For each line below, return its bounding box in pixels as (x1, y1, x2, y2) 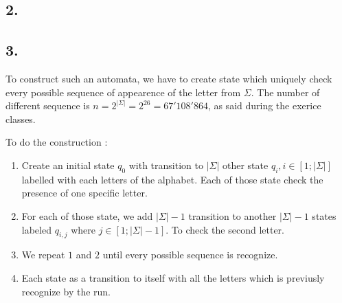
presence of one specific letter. (21, 186, 148, 200)
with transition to (128, 157, 203, 172)
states (312, 208, 337, 223)
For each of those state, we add (21, 208, 153, 223)
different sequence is (5, 98, 90, 113)
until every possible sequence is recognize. (102, 247, 278, 262)
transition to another (188, 208, 277, 223)
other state (223, 157, 269, 172)
